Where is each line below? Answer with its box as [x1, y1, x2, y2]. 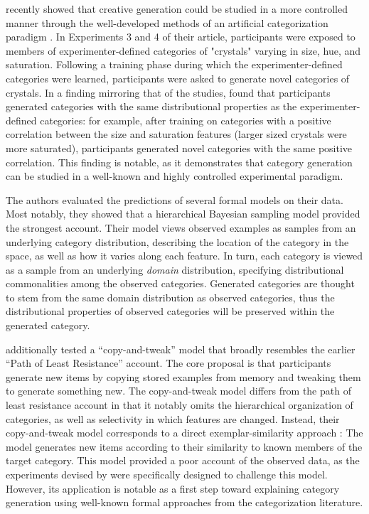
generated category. [6, 318, 90, 333]
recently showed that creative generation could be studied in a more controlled [6, 1, 348, 16]
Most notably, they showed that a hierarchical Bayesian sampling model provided [6, 206, 360, 221]
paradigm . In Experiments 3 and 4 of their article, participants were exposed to [6, 29, 355, 44]
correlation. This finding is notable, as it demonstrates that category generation [6, 154, 353, 169]
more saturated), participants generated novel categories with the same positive [6, 140, 353, 155]
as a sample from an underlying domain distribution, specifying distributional [6, 262, 344, 277]
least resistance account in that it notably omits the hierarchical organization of [6, 397, 353, 412]
